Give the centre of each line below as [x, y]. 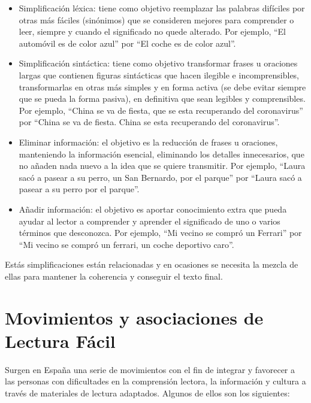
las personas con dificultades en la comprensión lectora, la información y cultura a [155, 381]
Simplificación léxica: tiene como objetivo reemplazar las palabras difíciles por [162, 8]
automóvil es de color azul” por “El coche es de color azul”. [127, 43]
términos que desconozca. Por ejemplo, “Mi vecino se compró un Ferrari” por [160, 233]
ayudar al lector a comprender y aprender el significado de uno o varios [150, 221]
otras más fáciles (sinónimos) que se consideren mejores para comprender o [156, 19]
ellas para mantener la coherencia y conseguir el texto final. [114, 276]
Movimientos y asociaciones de [134, 317]
